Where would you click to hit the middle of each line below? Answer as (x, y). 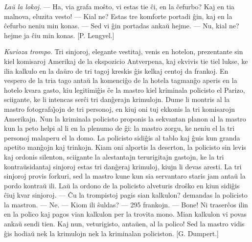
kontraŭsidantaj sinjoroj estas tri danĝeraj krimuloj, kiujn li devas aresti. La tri (123, 166)
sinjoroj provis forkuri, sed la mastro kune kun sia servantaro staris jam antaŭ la (125, 176)
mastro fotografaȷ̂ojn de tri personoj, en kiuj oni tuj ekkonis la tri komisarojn (119, 109)
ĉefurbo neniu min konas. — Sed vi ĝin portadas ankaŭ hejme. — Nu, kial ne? (122, 26)
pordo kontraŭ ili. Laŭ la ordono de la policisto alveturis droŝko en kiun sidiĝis (122, 185)
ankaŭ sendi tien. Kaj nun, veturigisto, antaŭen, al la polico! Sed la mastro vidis (124, 224)
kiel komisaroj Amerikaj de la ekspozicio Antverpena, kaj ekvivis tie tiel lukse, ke (126, 61)
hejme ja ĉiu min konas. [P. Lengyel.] (59, 35)
